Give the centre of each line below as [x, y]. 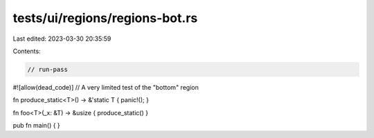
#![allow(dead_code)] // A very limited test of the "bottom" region [106, 87]
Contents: [27, 51]
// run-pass [48, 69]
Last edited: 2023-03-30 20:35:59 [62, 39]
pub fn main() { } [36, 126]
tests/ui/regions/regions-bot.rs [105, 18]
